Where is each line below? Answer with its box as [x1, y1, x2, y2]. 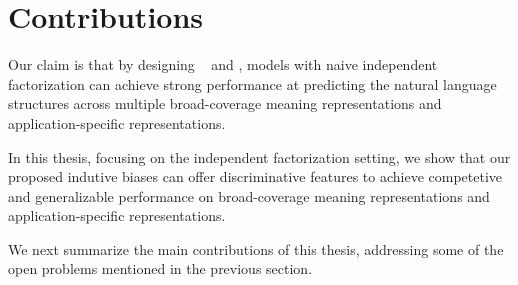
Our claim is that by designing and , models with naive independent [8, 54, 438, 75]
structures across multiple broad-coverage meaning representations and [8, 93, 442, 114]
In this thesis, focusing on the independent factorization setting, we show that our [8, 146, 511, 167]
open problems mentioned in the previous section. [8, 258, 313, 279]
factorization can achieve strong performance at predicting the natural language [8, 73, 497, 94]
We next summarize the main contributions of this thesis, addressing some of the [8, 238, 504, 259]
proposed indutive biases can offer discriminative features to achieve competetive [8, 166, 503, 187]
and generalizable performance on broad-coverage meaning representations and [8, 185, 490, 206]
